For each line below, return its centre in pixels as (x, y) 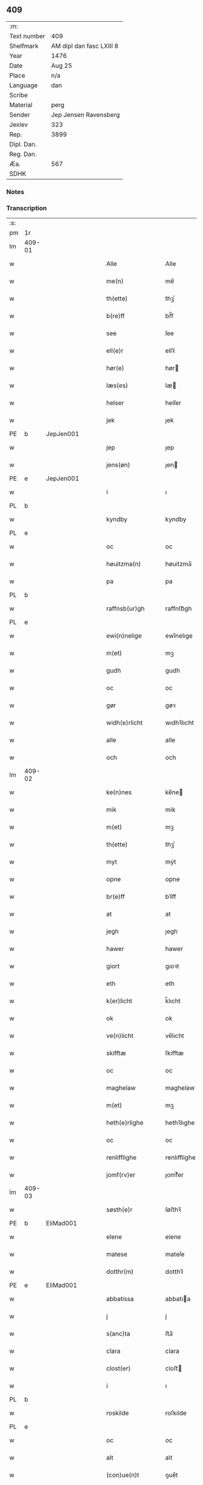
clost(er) (118, 1368)
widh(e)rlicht (124, 723)
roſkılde (176, 1413)
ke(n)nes (119, 792)
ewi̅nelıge (179, 636)
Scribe (19, 95)
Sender (20, 114)
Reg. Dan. (23, 154)
